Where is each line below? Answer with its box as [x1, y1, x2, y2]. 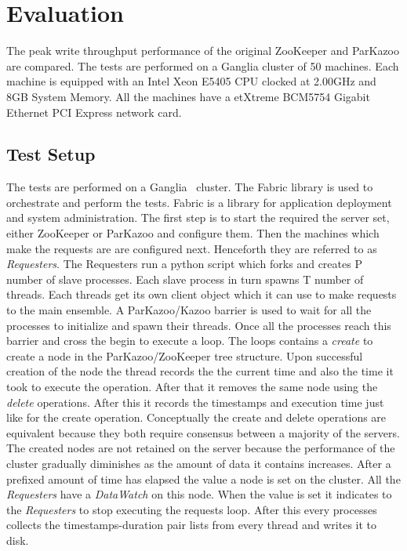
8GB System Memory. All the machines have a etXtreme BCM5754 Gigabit [6, 88, 370, 104]
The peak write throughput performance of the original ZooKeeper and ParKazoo [6, 42, 400, 59]
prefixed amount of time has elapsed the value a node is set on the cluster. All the [6, 470, 401, 487]
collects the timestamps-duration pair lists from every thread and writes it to [6, 517, 377, 533]
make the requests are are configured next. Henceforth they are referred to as [6, 240, 377, 256]
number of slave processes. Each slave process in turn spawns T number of [6, 270, 364, 287]
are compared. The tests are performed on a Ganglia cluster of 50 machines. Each [6, 57, 399, 74]
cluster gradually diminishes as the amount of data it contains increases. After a [6, 455, 391, 471]
